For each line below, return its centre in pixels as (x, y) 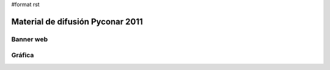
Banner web (30, 39)
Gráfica (23, 56)
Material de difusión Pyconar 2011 (77, 21)
